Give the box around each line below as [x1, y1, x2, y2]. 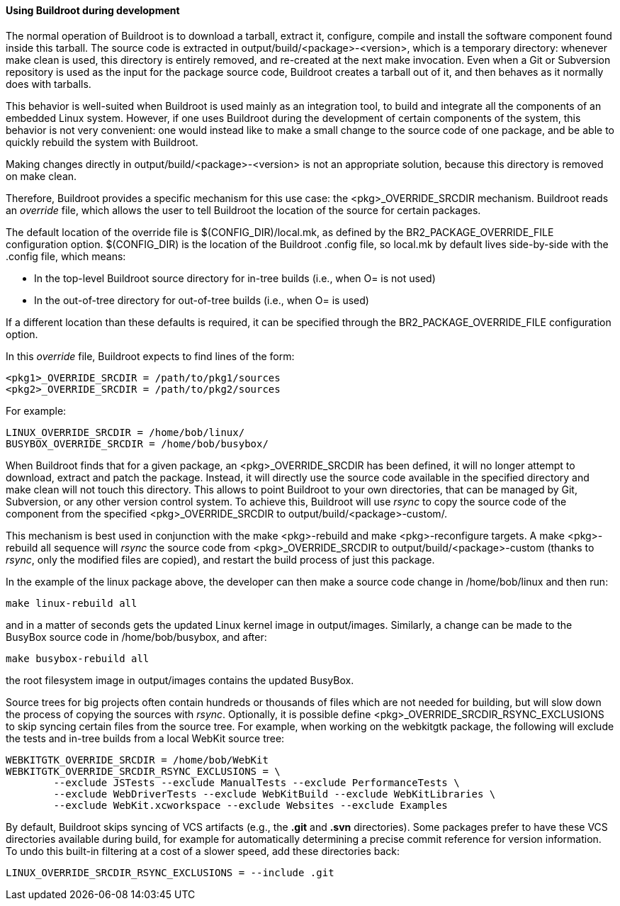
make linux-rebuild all [6, 597, 137, 609]
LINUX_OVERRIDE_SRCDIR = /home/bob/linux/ [6, 426, 245, 438]
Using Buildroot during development [6, 4, 180, 16]
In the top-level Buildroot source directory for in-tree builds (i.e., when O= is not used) [34, 272, 436, 284]
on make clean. [6, 169, 77, 182]
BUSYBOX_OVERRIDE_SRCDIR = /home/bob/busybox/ [6, 437, 269, 449]
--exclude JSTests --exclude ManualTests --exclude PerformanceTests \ [53, 776, 460, 788]
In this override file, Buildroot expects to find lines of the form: [6, 349, 295, 362]
